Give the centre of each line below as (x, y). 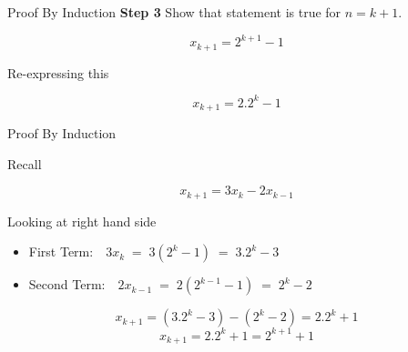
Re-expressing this (58, 72)
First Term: (61, 251)
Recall (25, 163)
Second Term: (67, 284)
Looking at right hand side (82, 221)
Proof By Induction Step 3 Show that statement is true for (174, 12)
